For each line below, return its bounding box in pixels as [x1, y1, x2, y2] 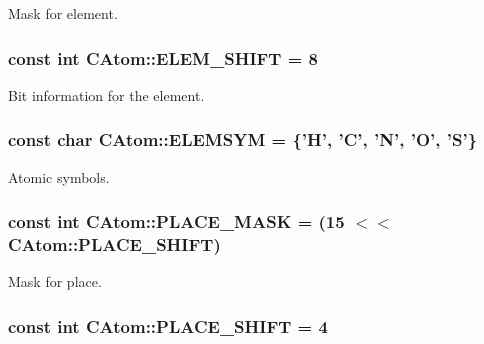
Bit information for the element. [8, 84, 205, 105]
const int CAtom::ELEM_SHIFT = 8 [8, 45, 319, 70]
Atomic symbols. [8, 166, 110, 187]
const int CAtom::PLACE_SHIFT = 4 [8, 313, 328, 338]
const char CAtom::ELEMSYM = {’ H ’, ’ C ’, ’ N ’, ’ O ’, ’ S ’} [8, 127, 478, 152]
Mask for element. [8, 3, 118, 23]
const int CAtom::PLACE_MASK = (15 [8, 209, 345, 234]
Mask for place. [8, 271, 102, 292]
